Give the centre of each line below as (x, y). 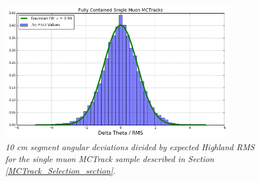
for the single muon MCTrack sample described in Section (110, 158)
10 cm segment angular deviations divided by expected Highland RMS (130, 147)
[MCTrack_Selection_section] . (61, 170)
